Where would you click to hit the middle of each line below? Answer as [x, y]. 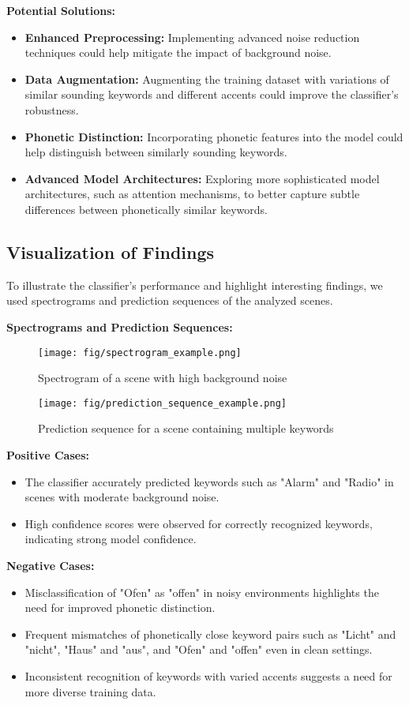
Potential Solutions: [61, 10]
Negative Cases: [51, 565]
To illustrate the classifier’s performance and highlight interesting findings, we [195, 285]
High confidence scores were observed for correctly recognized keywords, [199, 523]
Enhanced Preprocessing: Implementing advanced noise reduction [192, 37]
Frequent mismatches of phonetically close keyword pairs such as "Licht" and [210, 634]
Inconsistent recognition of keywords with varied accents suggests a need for [208, 675]
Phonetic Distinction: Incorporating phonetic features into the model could [214, 136]
